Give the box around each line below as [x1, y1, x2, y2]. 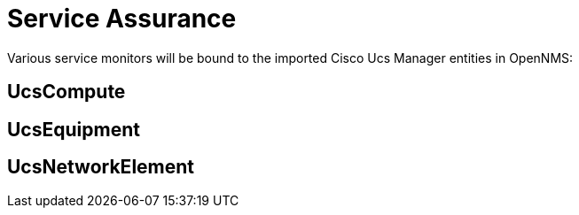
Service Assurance [7, 4, 237, 34]
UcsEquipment [7, 118, 140, 141]
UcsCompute [7, 81, 126, 104]
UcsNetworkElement [7, 156, 195, 179]
